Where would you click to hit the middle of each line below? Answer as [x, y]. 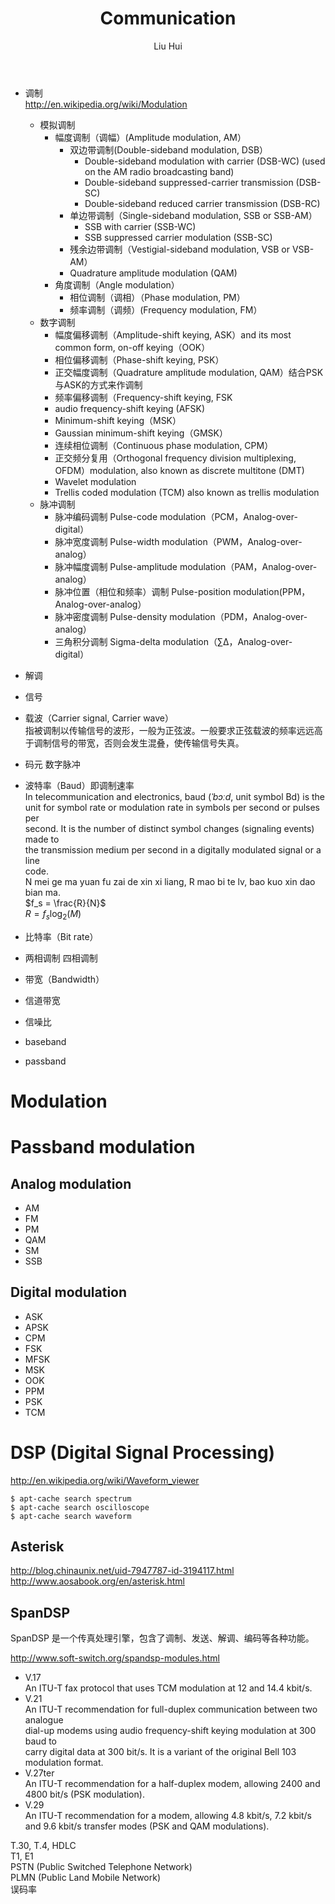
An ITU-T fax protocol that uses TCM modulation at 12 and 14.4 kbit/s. [168, 1688]
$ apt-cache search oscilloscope [80, 1507]
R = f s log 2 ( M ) [53, 914]
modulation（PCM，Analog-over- [228, 516]
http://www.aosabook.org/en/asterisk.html [97, 1581]
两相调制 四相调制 [61, 958]
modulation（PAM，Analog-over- [248, 566]
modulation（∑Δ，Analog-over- [227, 641]
